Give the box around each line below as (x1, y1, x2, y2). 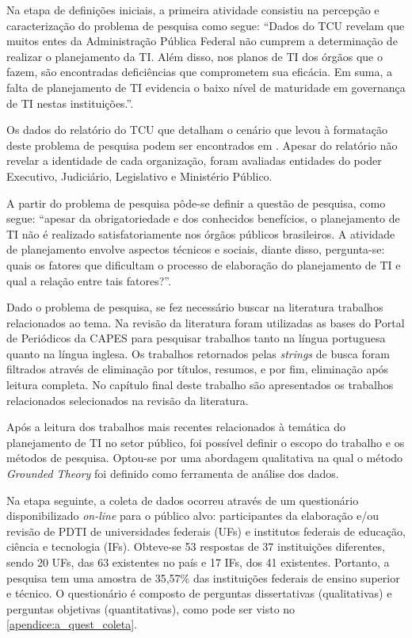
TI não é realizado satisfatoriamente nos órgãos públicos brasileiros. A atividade (6, 225, 395, 242)
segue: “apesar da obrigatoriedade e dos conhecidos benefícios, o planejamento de (6, 210, 400, 227)
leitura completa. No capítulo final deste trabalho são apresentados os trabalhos (6, 376, 394, 393)
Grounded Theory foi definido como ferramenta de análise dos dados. (6, 465, 339, 482)
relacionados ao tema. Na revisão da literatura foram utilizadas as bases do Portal (6, 314, 405, 330)
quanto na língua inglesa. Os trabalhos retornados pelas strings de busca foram (6, 345, 390, 361)
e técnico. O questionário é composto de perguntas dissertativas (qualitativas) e (6, 585, 392, 602)
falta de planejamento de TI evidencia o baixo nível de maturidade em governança (6, 78, 406, 95)
